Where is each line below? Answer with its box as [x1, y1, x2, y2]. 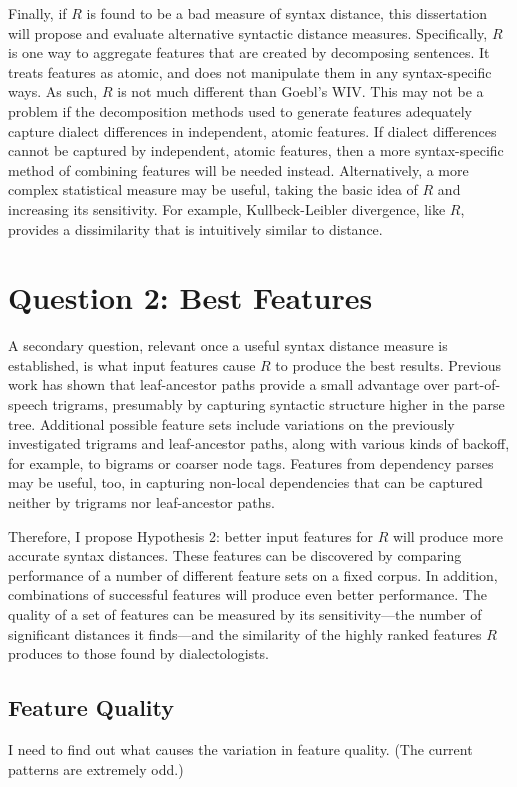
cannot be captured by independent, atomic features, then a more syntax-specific [8, 140, 504, 161]
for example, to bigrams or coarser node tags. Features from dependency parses [8, 452, 494, 473]
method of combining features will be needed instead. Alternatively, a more [8, 159, 469, 180]
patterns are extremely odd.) [8, 758, 184, 779]
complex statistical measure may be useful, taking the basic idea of [8, 179, 418, 200]
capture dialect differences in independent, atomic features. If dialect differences [8, 120, 497, 141]
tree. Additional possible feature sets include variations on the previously [8, 413, 455, 434]
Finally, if [8, 3, 67, 23]
